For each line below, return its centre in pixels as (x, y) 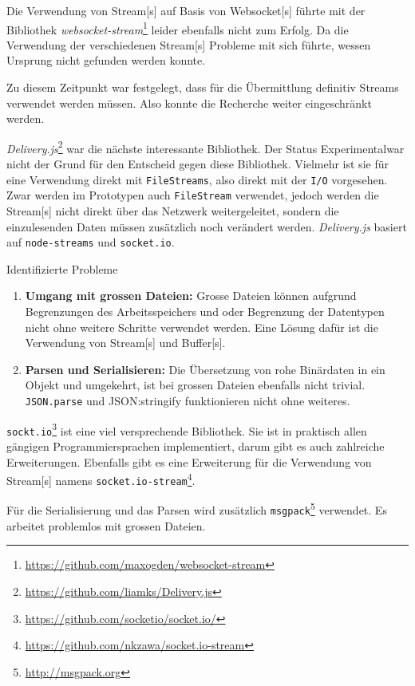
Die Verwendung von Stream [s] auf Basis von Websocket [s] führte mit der (186, 10)
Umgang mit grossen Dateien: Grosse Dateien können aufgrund (191, 296)
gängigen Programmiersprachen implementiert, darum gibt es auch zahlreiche (196, 446)
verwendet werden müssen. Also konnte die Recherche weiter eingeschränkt (189, 103)
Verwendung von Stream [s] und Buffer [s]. (125, 343)
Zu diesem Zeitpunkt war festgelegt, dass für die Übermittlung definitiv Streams (203, 87)
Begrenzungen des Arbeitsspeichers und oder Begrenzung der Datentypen (205, 311)
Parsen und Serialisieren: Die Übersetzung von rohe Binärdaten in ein (205, 369)
